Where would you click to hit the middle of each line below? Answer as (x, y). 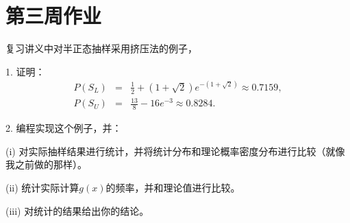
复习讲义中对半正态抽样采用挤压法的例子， (101, 48)
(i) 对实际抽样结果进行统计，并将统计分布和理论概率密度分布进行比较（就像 (175, 151)
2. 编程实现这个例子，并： (64, 128)
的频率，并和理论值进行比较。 (173, 187)
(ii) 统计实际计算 (42, 187)
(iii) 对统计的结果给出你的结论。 (77, 210)
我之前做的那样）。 (46, 164)
